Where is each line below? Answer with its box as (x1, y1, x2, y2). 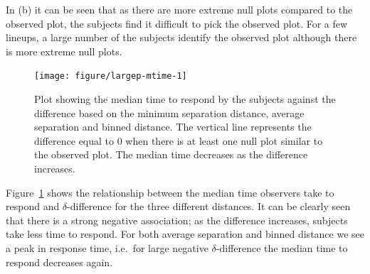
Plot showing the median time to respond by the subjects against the (34, 92, 336, 106)
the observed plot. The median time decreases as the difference (34, 147, 308, 162)
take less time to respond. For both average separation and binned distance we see (6, 226, 364, 241)
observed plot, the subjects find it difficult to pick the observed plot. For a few (6, 16, 348, 31)
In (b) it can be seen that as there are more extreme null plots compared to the (6, 2, 353, 16)
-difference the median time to (216, 240, 348, 255)
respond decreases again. (6, 254, 113, 269)
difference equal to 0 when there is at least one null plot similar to (34, 133, 323, 148)
